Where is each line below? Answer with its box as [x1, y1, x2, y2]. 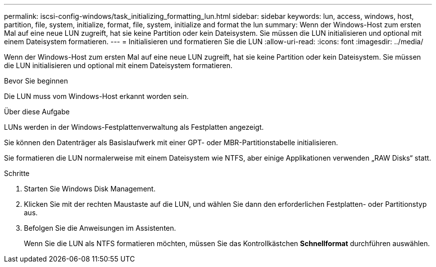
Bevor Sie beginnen [4, 77, 68, 85]
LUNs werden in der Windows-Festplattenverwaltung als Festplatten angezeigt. [4, 123, 264, 131]
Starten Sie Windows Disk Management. [24, 184, 156, 193]
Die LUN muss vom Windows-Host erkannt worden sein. [4, 92, 189, 100]
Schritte [4, 169, 30, 178]
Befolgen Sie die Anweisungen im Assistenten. [24, 224, 176, 232]
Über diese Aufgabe [4, 107, 70, 116]
